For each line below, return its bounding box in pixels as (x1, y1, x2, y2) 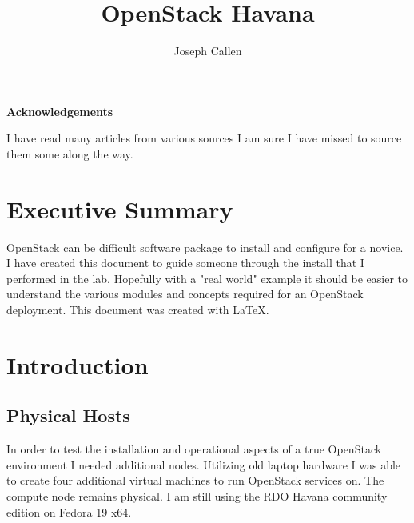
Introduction (6, 348, 149, 381)
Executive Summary (6, 192, 233, 225)
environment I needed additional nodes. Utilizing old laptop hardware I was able (6, 456, 401, 473)
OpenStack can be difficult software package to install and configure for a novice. (6, 238, 404, 255)
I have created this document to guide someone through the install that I (6, 254, 364, 271)
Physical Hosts (6, 403, 130, 428)
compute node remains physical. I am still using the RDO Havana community (6, 487, 388, 504)
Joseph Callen (173, 42, 242, 59)
